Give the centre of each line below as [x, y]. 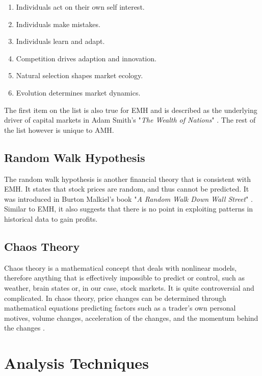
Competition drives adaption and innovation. [86, 58]
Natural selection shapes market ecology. [80, 75]
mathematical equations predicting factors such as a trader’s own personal [120, 308]
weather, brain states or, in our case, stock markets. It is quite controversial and [129, 287]
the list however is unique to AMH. [59, 130]
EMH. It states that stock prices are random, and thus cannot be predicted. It [127, 189]
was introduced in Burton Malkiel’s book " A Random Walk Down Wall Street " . [128, 198]
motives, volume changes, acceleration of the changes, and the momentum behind [131, 318]
